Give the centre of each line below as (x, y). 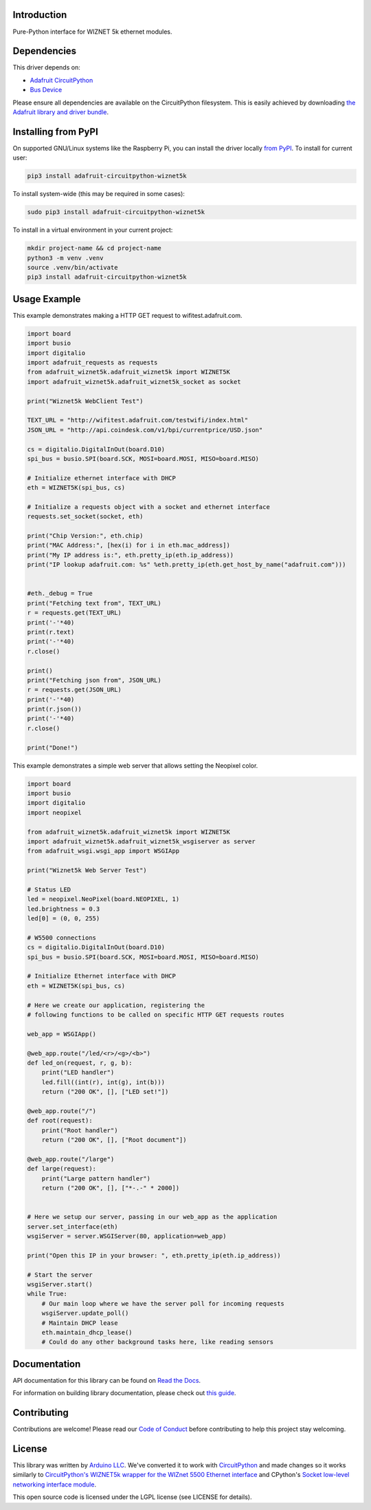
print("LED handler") (78, 1072)
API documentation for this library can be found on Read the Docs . (107, 1380)
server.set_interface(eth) (72, 1227)
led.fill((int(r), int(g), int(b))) (103, 1082)
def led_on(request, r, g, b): (80, 1063)
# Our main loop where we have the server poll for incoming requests (163, 1303)
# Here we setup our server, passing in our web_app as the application (152, 1217)
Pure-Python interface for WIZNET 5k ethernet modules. (92, 32)
